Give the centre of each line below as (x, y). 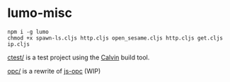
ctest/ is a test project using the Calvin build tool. (79, 57)
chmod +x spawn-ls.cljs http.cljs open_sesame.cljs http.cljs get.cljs (115, 38)
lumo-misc (40, 13)
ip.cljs (19, 44)
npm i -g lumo (28, 32)
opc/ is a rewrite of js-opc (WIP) (54, 71)
